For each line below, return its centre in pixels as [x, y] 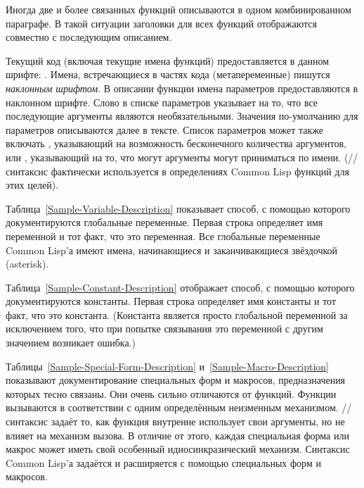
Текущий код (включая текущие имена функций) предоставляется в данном [168, 60]
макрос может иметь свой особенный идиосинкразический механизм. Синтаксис [178, 449]
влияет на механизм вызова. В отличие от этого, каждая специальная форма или [177, 435]
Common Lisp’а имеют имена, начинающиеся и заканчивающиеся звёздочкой [172, 250]
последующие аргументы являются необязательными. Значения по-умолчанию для [182, 116]
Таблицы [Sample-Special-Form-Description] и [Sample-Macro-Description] [167, 366]
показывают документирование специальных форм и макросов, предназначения [176, 380]
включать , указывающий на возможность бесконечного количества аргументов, [176, 143]
